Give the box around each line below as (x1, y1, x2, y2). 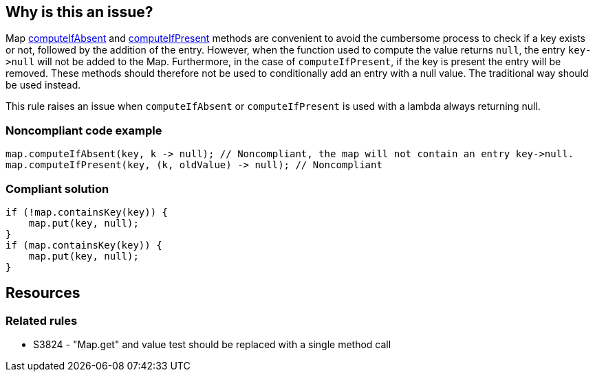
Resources (6, 284, 80, 302)
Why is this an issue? (6, 3, 153, 21)
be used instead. (6, 79, 81, 91)
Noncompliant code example (6, 123, 162, 137)
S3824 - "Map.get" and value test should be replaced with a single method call (33, 339, 391, 351)
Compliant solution (6, 181, 109, 196)
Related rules (6, 313, 78, 328)
